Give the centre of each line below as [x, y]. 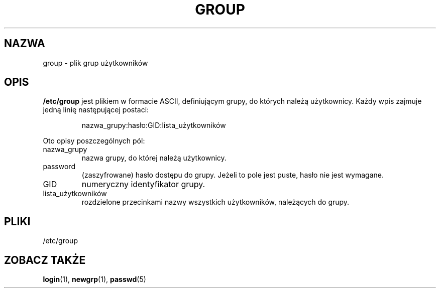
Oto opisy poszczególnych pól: [94, 141]
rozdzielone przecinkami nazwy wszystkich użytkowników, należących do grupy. [215, 202]
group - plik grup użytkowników [95, 63]
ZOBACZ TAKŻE [45, 260]
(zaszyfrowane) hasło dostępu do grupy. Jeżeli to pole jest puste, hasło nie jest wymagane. [233, 175]
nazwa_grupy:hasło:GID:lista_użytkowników [154, 125]
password [59, 167]
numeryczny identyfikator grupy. [143, 184]
